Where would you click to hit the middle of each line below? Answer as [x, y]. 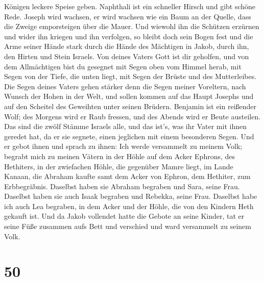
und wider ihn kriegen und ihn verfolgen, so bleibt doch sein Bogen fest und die [129, 36]
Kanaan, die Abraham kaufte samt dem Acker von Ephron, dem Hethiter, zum [127, 176]
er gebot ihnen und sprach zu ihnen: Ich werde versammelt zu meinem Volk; [123, 146]
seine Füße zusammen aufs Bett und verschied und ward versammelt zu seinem [128, 226]
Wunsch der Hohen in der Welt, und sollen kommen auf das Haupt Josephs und [129, 96]
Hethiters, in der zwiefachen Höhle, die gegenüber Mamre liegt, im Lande [119, 166]
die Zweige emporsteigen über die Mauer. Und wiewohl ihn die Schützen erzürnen [132, 26]
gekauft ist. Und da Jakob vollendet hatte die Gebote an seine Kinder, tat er [124, 216]
